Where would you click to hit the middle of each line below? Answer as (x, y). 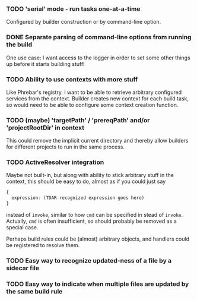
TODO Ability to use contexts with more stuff (72, 79)
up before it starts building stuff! (45, 64)
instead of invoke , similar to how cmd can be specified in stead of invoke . (94, 215)
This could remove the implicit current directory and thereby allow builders (97, 141)
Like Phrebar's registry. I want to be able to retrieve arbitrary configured (94, 92)
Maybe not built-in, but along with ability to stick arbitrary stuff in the (90, 175)
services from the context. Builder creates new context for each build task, (97, 98)
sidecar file (23, 268)
